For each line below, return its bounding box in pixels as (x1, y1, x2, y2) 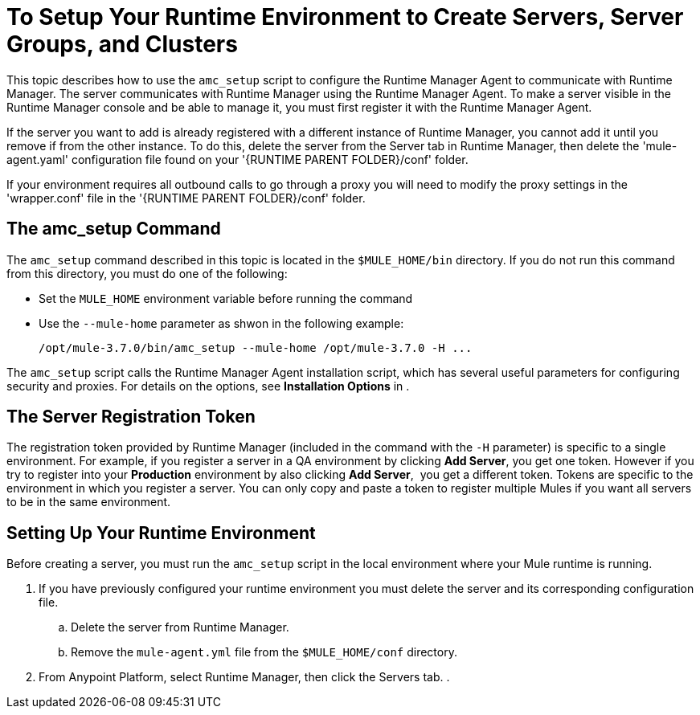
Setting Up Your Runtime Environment (6, 522, 316, 543)
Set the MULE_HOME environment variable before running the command (39, 291, 413, 305)
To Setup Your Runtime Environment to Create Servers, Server (6, 3, 684, 31)
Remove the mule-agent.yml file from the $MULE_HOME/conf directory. (71, 645, 457, 660)
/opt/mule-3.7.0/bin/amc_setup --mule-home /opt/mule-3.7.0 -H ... (39, 341, 473, 354)
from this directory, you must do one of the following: (6, 266, 288, 280)
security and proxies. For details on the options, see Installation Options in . (6, 378, 410, 393)
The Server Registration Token (6, 407, 256, 427)
